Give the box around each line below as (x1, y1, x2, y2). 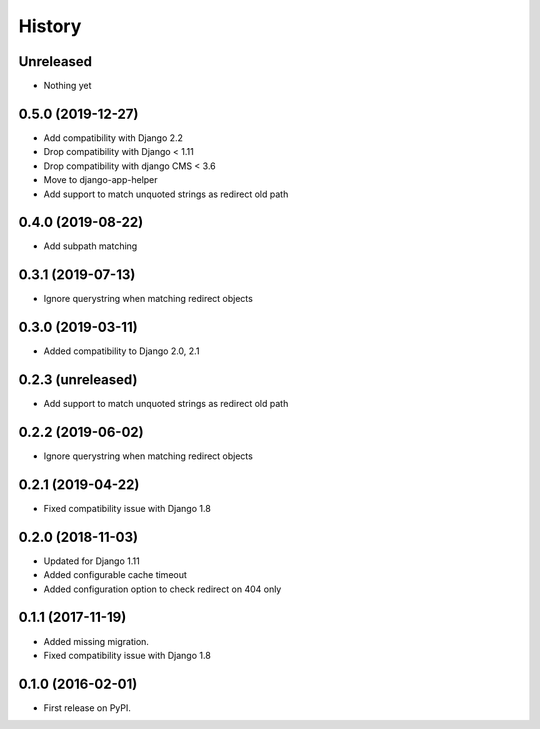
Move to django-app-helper (43, 174, 159, 186)
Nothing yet (43, 80, 92, 92)
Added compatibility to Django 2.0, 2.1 (43, 345, 200, 357)
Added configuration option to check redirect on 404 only (43, 583, 282, 595)
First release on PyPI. (43, 701, 132, 714)
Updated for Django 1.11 (43, 555, 140, 567)
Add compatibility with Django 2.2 (43, 131, 184, 144)
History (18, 15, 82, 37)
